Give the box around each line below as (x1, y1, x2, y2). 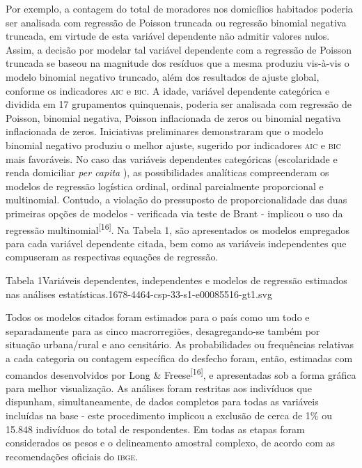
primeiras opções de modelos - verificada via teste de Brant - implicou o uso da (6, 205, 343, 220)
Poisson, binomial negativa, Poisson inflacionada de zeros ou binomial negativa (6, 110, 341, 125)
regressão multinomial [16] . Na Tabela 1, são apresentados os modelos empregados (6, 220, 350, 237)
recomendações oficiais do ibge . (6, 448, 139, 463)
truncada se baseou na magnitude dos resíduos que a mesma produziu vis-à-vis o (6, 56, 349, 70)
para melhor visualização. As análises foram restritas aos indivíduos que (6, 380, 312, 395)
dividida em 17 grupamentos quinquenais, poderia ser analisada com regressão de (6, 97, 352, 111)
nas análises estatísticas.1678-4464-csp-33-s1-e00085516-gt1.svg (6, 286, 272, 301)
